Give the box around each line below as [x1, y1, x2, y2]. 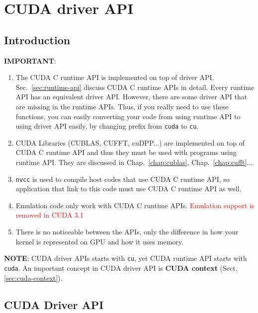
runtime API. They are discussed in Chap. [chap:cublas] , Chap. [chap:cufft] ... [15, 156, 253, 167]
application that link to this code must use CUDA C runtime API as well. [15, 183, 242, 194]
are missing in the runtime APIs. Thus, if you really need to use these [15, 101, 229, 111]
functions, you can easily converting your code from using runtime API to [15, 111, 241, 121]
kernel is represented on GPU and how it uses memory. [15, 236, 183, 246]
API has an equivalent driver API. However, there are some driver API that [15, 91, 248, 102]
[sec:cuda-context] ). [4, 272, 63, 283]
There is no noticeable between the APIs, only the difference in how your [15, 227, 239, 237]
